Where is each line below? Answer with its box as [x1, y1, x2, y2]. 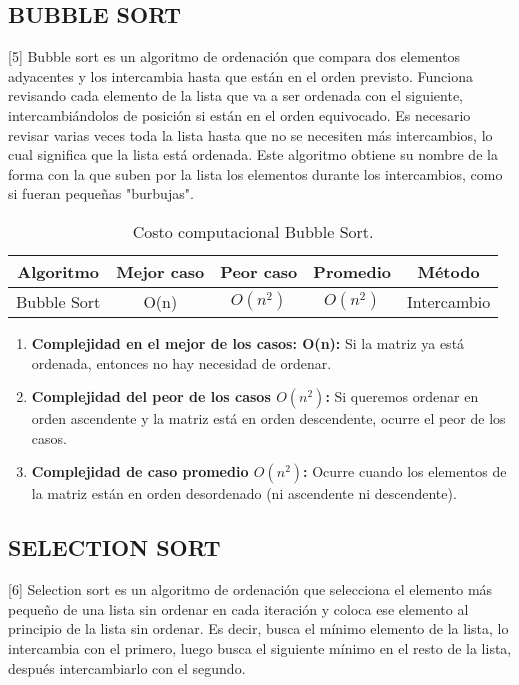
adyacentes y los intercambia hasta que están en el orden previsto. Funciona [8, 65, 474, 86]
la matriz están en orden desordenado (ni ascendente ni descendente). [31, 483, 457, 504]
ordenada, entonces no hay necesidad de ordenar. [31, 352, 332, 373]
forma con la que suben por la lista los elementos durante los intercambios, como [8, 163, 503, 184]
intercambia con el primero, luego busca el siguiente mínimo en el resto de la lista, [8, 637, 512, 658]
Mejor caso [116, 259, 205, 283]
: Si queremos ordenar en [325, 386, 479, 407]
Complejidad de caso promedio [31, 461, 249, 482]
